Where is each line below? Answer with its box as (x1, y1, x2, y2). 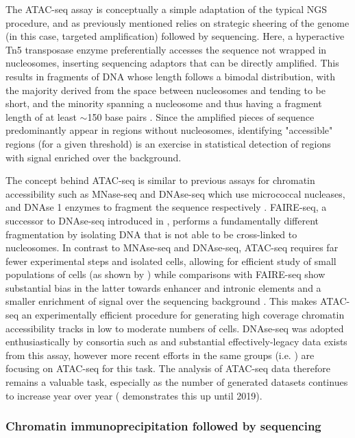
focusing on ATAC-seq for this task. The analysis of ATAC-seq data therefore (5, 361, 330, 376)
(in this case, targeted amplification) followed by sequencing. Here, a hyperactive (5, 29, 345, 43)
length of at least (5, 109, 77, 124)
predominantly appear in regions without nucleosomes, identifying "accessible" (5, 123, 333, 137)
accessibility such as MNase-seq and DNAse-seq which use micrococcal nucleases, (5, 186, 345, 200)
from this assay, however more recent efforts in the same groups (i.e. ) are (5, 347, 315, 362)
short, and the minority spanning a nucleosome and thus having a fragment (5, 96, 322, 111)
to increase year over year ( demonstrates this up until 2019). (5, 388, 262, 402)
